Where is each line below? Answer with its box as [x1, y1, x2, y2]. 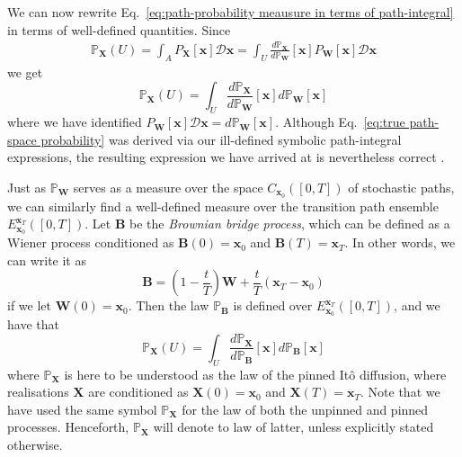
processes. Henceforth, [7, 417, 129, 436]
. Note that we [360, 382, 440, 401]
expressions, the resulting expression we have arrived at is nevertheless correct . [7, 148, 445, 166]
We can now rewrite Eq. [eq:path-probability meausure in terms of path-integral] [7, 3, 454, 21]
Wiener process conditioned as [7, 233, 174, 252]
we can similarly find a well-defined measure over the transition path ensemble [7, 196, 439, 215]
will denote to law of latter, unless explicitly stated [153, 417, 434, 436]
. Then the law [128, 296, 209, 315]
